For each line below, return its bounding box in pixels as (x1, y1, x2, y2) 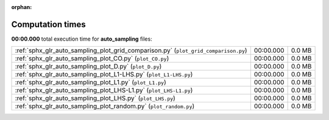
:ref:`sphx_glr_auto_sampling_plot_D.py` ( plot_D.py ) (15, 62, 162, 71)
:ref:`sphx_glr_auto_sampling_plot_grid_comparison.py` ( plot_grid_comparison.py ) (15, 46, 247, 55)
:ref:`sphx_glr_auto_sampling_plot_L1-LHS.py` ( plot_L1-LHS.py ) (15, 70, 193, 79)
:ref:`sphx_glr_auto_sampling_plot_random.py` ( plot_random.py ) (15, 102, 195, 110)
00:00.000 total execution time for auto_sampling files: (11, 35, 152, 42)
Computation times (11, 19, 86, 30)
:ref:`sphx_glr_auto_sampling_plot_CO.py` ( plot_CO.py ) (15, 55, 169, 63)
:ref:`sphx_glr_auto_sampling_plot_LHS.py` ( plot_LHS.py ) (15, 94, 176, 102)
